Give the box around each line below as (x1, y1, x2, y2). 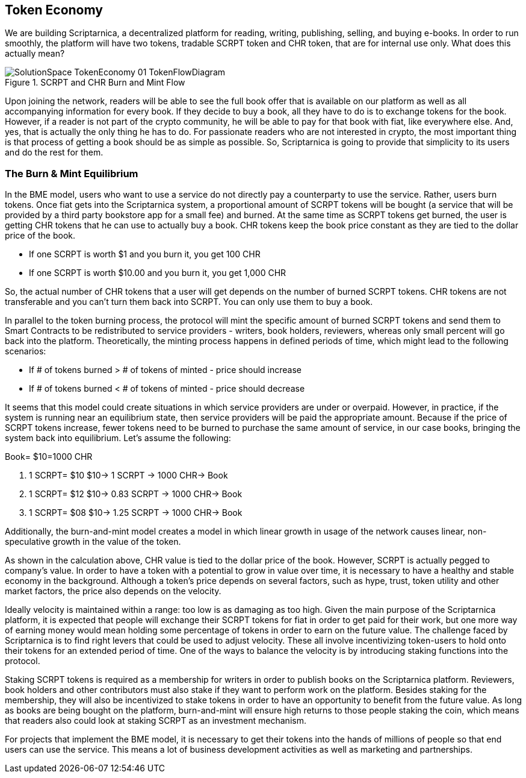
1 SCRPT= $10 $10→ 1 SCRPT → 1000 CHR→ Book (29, 470, 228, 481)
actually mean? (5, 48, 65, 59)
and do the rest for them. (5, 147, 104, 158)
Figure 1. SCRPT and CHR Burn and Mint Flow (5, 77, 185, 88)
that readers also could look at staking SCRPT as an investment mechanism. (5, 715, 306, 726)
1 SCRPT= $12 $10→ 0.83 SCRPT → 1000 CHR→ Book (29, 489, 243, 500)
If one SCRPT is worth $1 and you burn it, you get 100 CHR (29, 249, 261, 260)
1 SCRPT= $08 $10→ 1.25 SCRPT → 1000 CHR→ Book (29, 507, 243, 518)
